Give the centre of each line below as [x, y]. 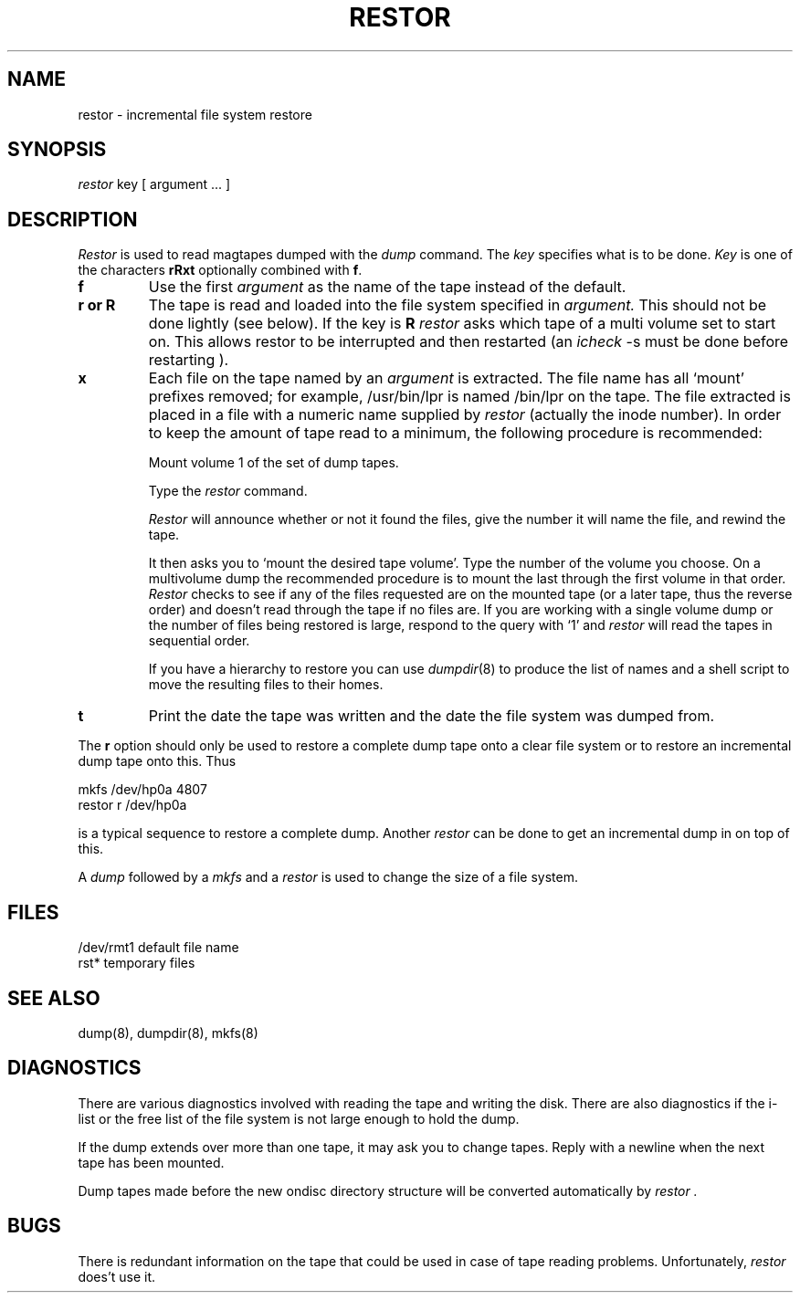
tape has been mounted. [151, 1162]
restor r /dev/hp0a [132, 805]
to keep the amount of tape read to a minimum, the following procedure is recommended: [455, 433]
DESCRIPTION [73, 219]
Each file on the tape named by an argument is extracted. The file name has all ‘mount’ [446, 378]
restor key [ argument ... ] [154, 184]
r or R [97, 305]
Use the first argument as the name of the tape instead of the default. [387, 287]
